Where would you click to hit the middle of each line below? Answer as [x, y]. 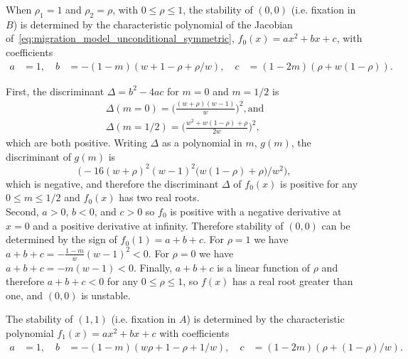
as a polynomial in [202, 143]
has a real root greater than [293, 281]
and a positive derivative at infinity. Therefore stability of [158, 225]
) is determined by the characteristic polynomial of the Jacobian [153, 24]
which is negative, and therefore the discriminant [112, 183]
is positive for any [319, 183]
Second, [22, 211]
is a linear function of [264, 267]
